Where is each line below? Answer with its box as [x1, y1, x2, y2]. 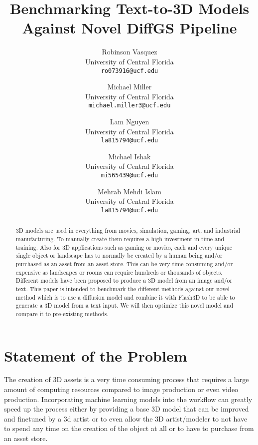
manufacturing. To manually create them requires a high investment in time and [15, 234, 225, 243]
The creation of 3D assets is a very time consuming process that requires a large [4, 374, 249, 385]
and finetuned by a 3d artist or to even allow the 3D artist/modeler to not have [4, 413, 248, 424]
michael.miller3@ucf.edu [88, 102, 171, 109]
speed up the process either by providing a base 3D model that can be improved [4, 404, 249, 414]
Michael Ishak [108, 151, 151, 161]
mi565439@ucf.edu [101, 172, 158, 179]
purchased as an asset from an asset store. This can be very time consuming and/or [15, 259, 233, 268]
